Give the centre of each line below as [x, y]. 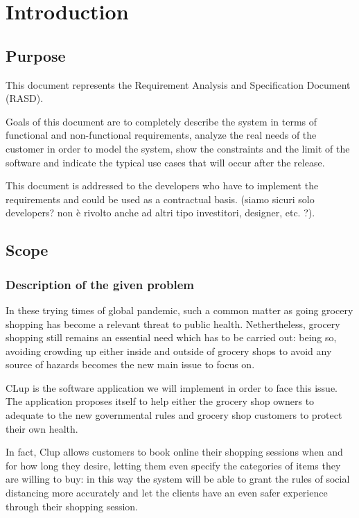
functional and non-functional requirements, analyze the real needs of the [161, 135]
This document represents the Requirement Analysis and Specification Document [178, 84]
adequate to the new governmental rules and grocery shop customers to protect [174, 415]
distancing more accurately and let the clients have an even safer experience [167, 493]
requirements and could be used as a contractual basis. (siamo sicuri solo [160, 199]
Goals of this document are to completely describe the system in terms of [161, 121]
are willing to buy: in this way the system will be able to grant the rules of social [178, 479]
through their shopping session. [72, 506]
